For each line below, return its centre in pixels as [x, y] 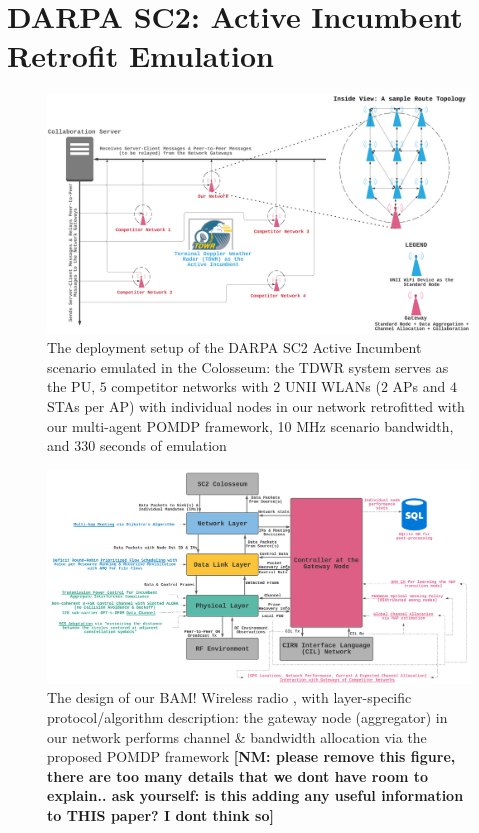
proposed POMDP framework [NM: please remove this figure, [251, 756]
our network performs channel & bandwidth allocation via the [237, 736]
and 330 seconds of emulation [137, 445]
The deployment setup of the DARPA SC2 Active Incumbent [234, 347]
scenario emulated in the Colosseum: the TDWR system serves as [248, 366]
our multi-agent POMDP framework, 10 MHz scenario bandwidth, [250, 425]
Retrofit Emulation [140, 55]
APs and [419, 386]
